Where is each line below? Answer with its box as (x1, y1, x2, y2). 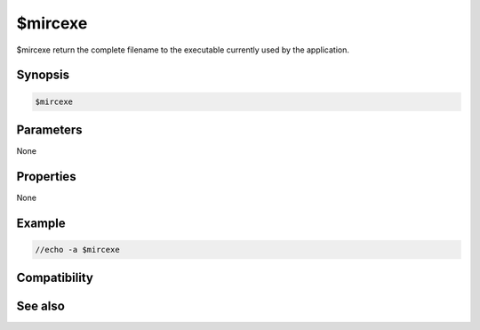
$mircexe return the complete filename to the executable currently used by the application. (16, 44, 350, 55)
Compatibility (16, 270, 93, 286)
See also (16, 299, 66, 314)
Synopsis (16, 68, 70, 83)
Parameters (16, 122, 83, 137)
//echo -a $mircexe (35, 245, 120, 254)
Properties (16, 169, 76, 184)
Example (16, 215, 66, 230)
